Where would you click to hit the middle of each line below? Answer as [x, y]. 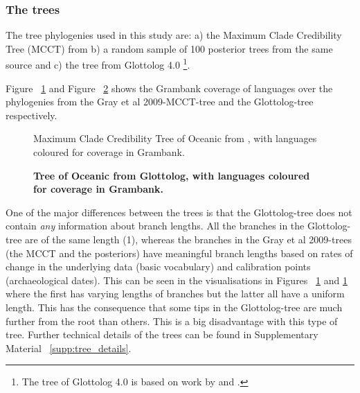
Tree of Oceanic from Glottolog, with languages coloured [172, 175]
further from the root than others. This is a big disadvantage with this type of [172, 321]
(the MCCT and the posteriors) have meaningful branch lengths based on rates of [179, 253]
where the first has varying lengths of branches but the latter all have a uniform [175, 294]
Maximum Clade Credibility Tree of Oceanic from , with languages [175, 138]
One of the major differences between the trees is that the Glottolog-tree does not [179, 212]
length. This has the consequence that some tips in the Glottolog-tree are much [174, 307]
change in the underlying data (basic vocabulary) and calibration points [158, 267]
